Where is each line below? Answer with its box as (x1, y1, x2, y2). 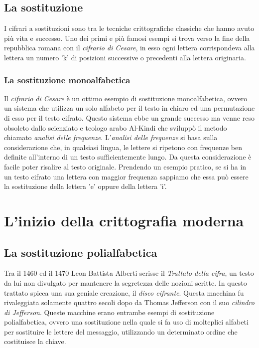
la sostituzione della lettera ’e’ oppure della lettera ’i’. (4, 181, 167, 191)
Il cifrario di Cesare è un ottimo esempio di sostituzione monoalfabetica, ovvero (4, 93, 248, 103)
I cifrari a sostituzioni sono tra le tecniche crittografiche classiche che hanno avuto (4, 23, 255, 33)
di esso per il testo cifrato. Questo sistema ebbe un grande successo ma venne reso (4, 112, 255, 123)
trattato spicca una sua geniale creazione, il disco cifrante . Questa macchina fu (4, 287, 244, 298)
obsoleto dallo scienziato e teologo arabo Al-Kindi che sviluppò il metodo (4, 122, 227, 133)
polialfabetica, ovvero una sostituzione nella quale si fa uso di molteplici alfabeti (4, 317, 249, 327)
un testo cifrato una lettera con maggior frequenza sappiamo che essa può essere (4, 171, 249, 181)
